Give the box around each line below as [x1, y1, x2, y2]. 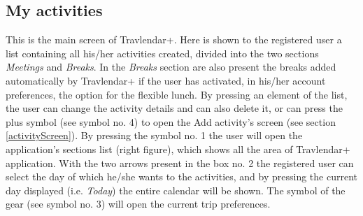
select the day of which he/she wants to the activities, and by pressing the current [6, 169, 357, 184]
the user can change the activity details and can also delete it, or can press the [6, 101, 343, 115]
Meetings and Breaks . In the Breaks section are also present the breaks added [6, 59, 336, 74]
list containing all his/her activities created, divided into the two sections [6, 45, 319, 60]
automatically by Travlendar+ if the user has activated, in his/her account [6, 73, 326, 87]
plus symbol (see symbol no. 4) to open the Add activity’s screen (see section [6, 114, 336, 129]
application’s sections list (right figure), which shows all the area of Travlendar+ [6, 141, 350, 156]
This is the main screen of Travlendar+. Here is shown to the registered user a [6, 32, 342, 47]
